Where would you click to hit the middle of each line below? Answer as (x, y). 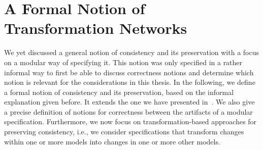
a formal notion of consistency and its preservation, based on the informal (119, 92)
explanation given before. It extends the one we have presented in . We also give (129, 102)
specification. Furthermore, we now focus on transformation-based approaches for (130, 121)
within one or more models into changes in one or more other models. (112, 141)
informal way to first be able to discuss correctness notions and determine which (129, 72)
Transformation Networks (96, 28)
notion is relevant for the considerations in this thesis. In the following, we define (130, 82)
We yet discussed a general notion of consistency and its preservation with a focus (131, 52)
